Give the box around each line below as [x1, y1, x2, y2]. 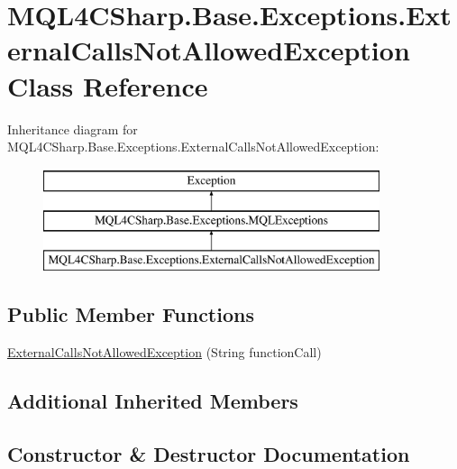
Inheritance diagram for [7, 119, 138, 138]
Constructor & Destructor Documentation [7, 439, 410, 467]
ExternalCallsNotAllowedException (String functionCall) [7, 342, 322, 361]
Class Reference [7, 67, 208, 104]
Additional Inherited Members [7, 386, 298, 414]
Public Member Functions [7, 300, 254, 328]
